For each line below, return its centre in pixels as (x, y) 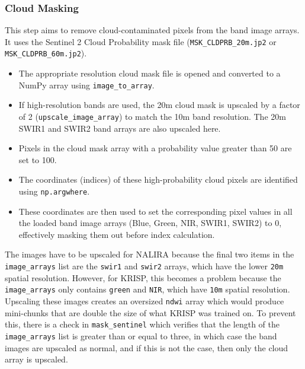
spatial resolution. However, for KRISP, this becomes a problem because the (143, 277)
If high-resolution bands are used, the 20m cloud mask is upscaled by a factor (159, 105)
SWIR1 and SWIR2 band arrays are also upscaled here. (120, 128)
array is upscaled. (36, 359)
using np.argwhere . (54, 191)
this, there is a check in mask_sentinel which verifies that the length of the (142, 324)
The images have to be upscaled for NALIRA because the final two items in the (150, 254)
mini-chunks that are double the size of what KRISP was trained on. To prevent (150, 312)
